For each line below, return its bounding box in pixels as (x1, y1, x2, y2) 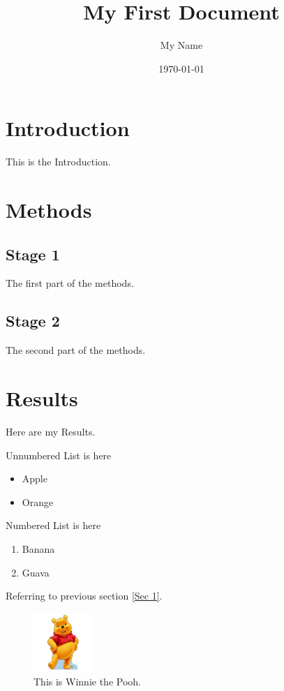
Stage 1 (6, 243, 60, 265)
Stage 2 (6, 310, 60, 332)
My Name (160, 38, 203, 52)
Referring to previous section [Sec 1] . (6, 588, 163, 603)
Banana (22, 541, 55, 556)
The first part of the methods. (6, 276, 134, 290)
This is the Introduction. (6, 154, 111, 169)
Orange (22, 494, 54, 509)
